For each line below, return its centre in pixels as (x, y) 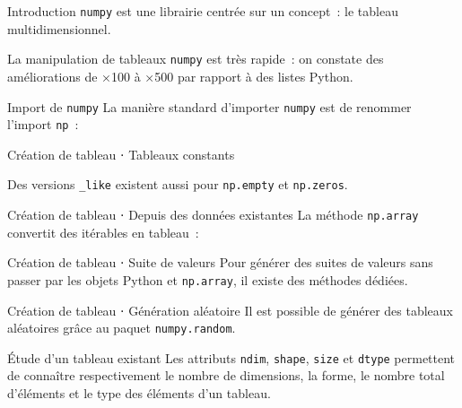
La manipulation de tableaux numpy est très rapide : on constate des (196, 59)
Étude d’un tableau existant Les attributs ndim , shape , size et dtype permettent (231, 357)
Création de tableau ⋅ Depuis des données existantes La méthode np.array (213, 215)
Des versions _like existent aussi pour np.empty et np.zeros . (178, 184)
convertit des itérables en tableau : (103, 232)
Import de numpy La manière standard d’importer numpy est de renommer (209, 106)
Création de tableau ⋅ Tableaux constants (121, 154)
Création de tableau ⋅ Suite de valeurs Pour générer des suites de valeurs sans (220, 262)
